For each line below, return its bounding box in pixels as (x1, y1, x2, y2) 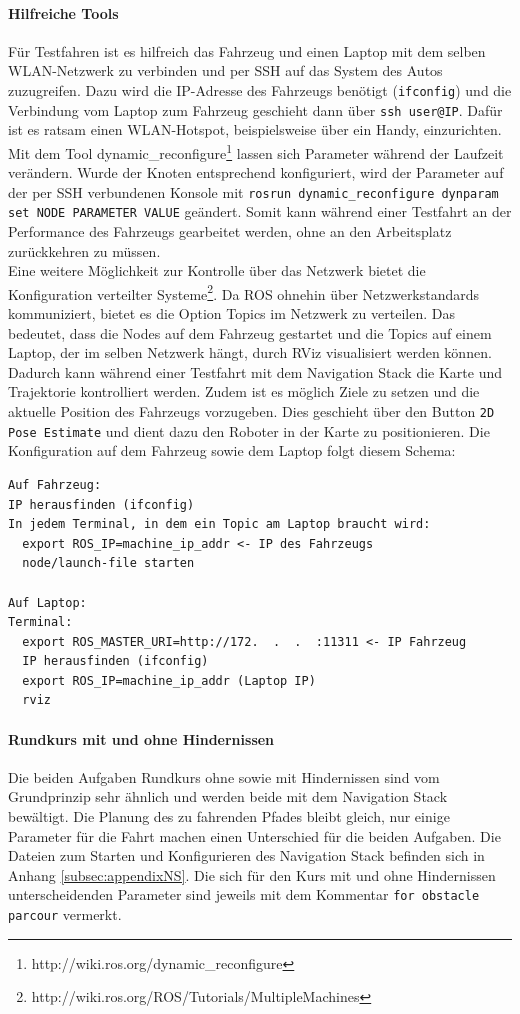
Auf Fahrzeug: (8, 477, 102, 492)
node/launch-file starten (22, 556, 195, 571)
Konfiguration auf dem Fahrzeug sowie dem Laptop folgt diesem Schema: (8, 440, 456, 461)
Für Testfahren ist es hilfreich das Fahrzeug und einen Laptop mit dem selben (8, 40, 486, 61)
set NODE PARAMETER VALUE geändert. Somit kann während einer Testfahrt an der (8, 201, 512, 222)
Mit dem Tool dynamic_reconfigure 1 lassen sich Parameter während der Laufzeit (8, 139, 504, 163)
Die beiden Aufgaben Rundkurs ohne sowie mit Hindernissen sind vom (8, 766, 440, 787)
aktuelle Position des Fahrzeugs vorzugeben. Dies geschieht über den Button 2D (8, 401, 495, 422)
